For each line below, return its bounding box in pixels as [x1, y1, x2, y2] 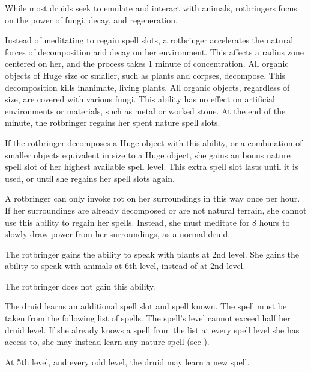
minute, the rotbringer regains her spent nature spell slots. [5, 116, 220, 129]
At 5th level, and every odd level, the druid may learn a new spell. [5, 355, 250, 368]
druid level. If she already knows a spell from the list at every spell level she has [5, 323, 300, 336]
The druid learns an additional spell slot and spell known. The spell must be [5, 300, 287, 312]
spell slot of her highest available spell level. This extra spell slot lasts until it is [5, 160, 298, 173]
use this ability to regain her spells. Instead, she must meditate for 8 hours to [5, 215, 290, 228]
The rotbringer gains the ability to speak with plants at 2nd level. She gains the [5, 247, 300, 260]
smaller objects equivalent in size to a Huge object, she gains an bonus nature [5, 148, 291, 161]
